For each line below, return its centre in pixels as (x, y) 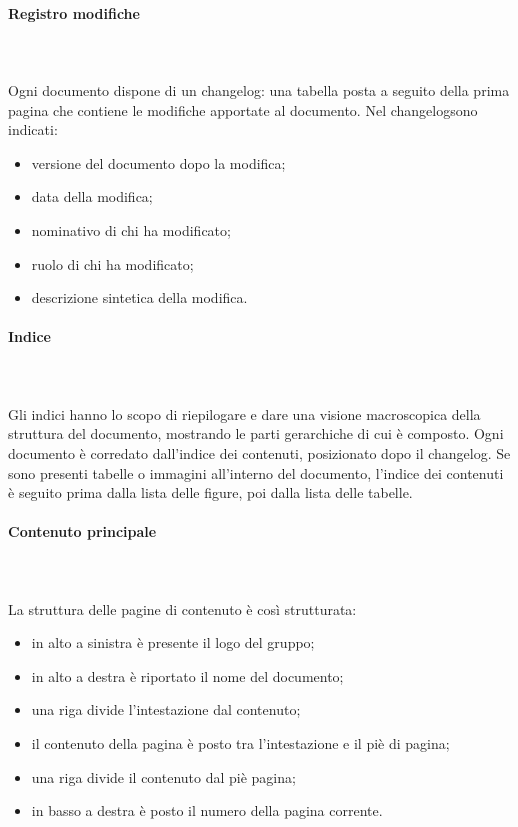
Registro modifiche (74, 12)
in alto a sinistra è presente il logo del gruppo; (173, 642)
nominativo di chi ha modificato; (131, 229)
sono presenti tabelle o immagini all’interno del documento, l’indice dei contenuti (256, 472)
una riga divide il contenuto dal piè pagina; (163, 776)
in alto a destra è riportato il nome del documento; (187, 675)
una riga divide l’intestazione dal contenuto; (166, 709)
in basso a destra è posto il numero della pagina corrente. (207, 810)
